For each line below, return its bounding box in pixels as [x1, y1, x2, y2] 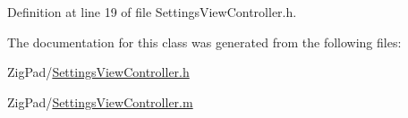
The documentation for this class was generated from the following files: [7, 32, 402, 51]
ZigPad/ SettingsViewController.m [7, 92, 193, 111]
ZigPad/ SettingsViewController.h [7, 63, 190, 81]
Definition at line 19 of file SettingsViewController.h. [7, 3, 297, 21]
